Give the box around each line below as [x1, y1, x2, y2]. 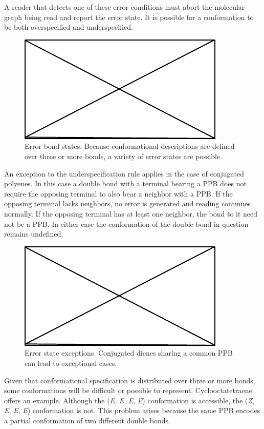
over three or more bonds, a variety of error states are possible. [25, 150, 223, 161]
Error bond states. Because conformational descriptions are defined [25, 141, 235, 151]
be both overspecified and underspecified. [4, 22, 133, 32]
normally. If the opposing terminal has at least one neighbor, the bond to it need [4, 208, 258, 219]
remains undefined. [4, 228, 63, 239]
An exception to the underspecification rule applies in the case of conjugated [4, 168, 244, 179]
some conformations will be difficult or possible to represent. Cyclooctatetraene [4, 385, 252, 396]
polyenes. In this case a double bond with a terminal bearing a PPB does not [4, 178, 247, 189]
